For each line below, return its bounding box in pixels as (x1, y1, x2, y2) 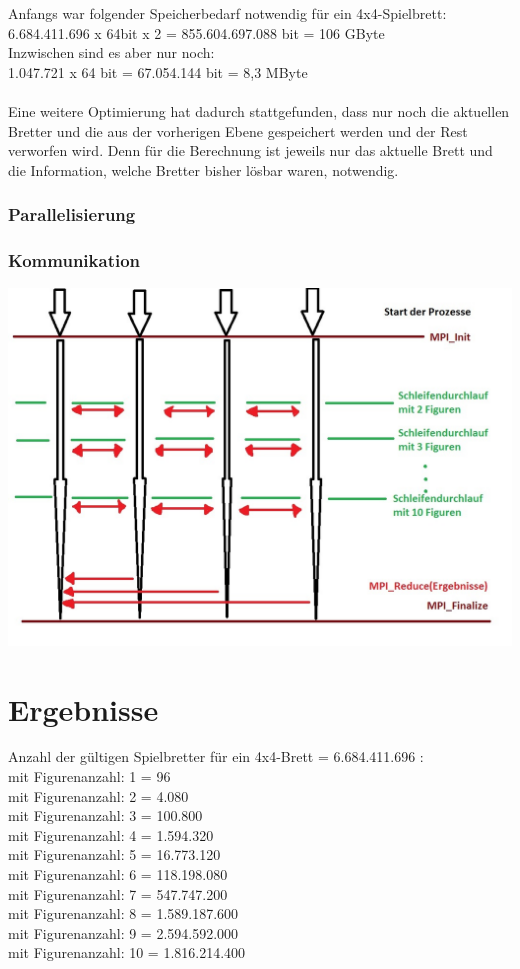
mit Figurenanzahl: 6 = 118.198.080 (8, 864, 228, 885)
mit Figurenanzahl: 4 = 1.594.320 (8, 824, 214, 845)
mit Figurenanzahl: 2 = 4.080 (8, 785, 189, 806)
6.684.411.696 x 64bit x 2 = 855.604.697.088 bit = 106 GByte (8, 22, 385, 43)
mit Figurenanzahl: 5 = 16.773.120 (8, 844, 221, 865)
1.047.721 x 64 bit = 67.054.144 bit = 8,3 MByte (8, 61, 308, 82)
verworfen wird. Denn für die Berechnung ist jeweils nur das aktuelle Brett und (8, 140, 493, 161)
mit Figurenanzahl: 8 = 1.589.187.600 (8, 903, 239, 924)
